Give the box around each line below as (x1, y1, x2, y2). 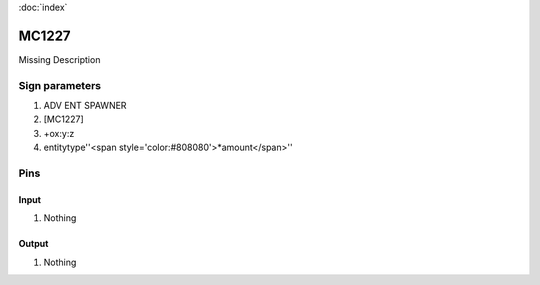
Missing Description (18, 53, 101, 65)
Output (18, 238, 49, 250)
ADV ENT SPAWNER (43, 100, 127, 112)
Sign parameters (18, 78, 102, 92)
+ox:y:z (43, 127, 75, 139)
